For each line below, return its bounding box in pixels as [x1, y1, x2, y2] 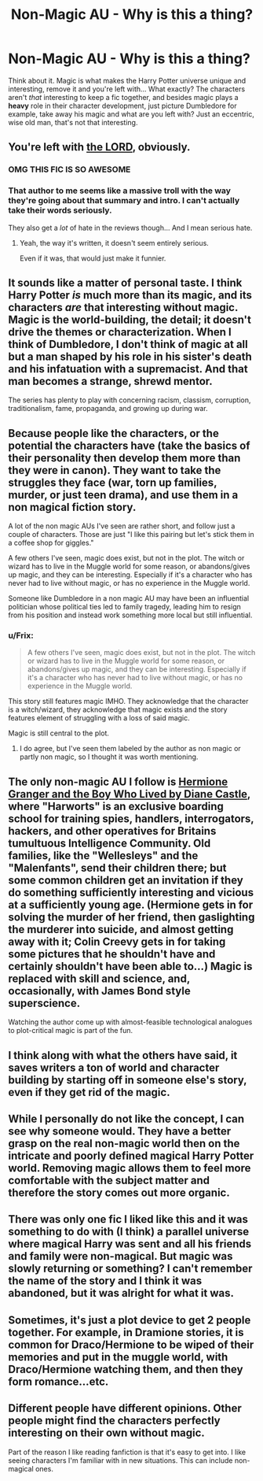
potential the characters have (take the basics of [8, 439, 250, 452]
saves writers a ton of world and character [8, 1061, 220, 1074]
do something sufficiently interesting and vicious [8, 886, 254, 899]
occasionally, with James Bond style [8, 984, 191, 998]
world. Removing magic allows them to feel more [8, 1161, 251, 1175]
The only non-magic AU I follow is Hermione [8, 775, 228, 788]
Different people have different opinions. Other [8, 1401, 242, 1415]
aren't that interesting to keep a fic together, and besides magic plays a [8, 92, 239, 102]
